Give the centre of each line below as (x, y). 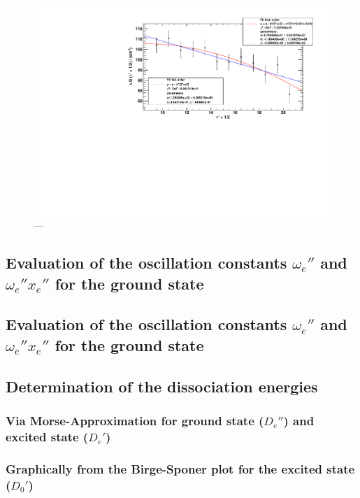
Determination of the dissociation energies (162, 386)
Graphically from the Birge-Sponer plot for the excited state (180, 468)
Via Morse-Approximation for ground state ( (135, 420)
